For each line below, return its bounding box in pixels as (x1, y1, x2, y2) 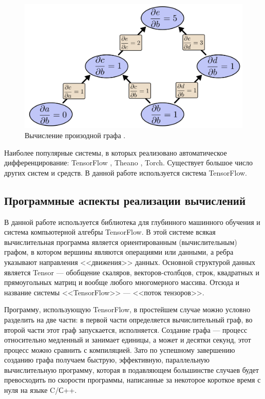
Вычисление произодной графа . (25, 129, 126, 140)
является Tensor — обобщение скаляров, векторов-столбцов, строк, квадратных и (4, 267, 259, 277)
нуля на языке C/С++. (4, 385, 77, 395)
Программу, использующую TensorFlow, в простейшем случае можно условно (4, 304, 251, 315)
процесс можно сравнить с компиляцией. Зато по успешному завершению (4, 344, 235, 355)
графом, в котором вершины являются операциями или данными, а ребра (4, 246, 234, 257)
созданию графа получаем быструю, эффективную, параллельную (4, 354, 210, 365)
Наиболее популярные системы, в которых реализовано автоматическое (4, 147, 227, 158)
